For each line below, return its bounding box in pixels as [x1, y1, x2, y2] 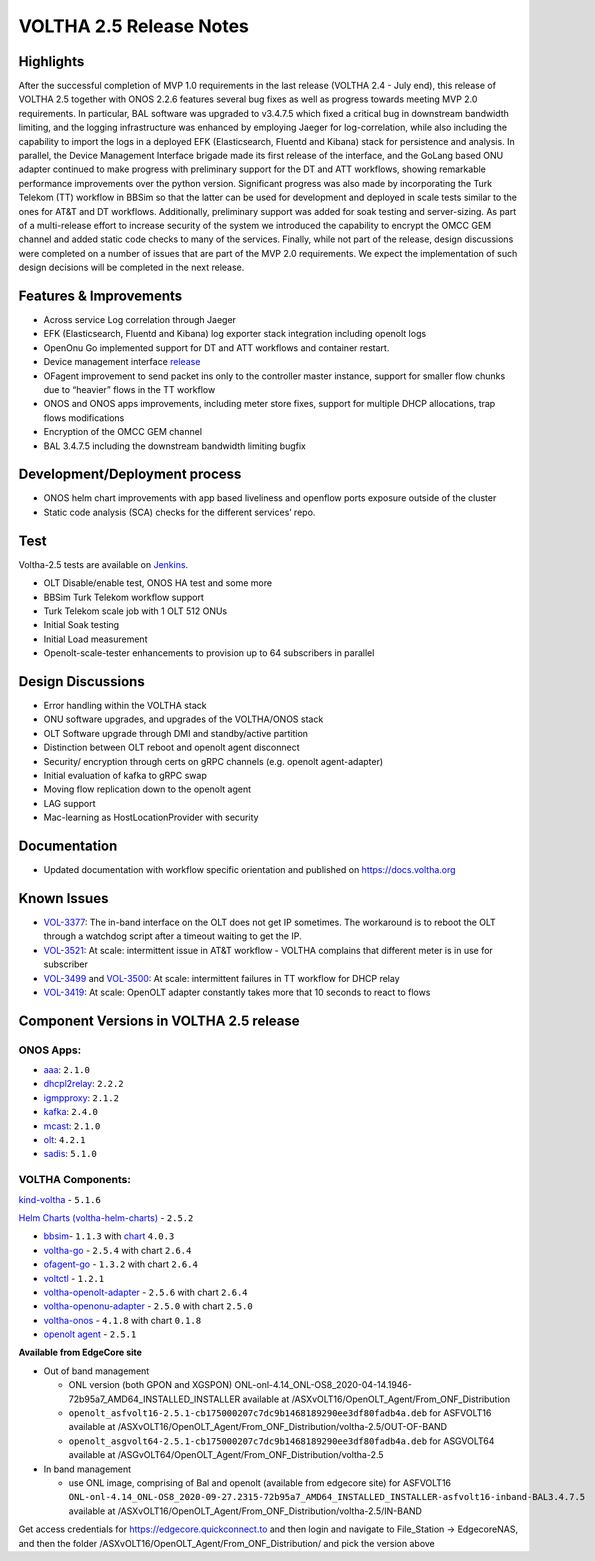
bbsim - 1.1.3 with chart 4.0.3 [43, 1230, 175, 1242]
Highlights [18, 53, 85, 70]
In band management [43, 1463, 132, 1475]
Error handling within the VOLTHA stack [43, 700, 207, 712]
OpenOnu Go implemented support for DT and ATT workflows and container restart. [43, 341, 390, 354]
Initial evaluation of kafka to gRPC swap [43, 769, 207, 781]
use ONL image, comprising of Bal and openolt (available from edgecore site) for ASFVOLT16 [68, 1476, 452, 1489]
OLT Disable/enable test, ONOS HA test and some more [43, 577, 273, 589]
